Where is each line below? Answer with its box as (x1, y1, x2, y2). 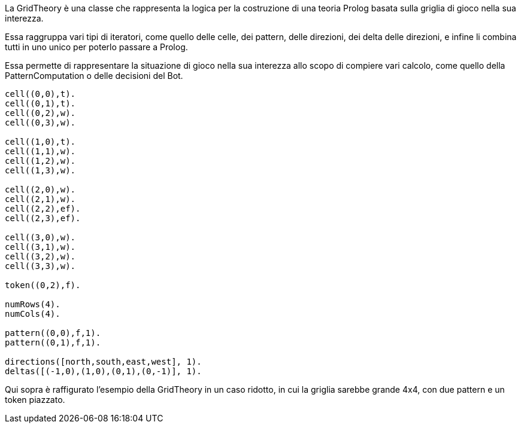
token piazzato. (5, 395, 65, 405)
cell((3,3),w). (5, 261, 76, 271)
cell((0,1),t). (5, 99, 76, 108)
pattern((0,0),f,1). (5, 328, 101, 338)
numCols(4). (5, 309, 60, 319)
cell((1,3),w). (5, 166, 76, 175)
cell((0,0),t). (5, 89, 76, 99)
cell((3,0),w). (5, 233, 76, 242)
